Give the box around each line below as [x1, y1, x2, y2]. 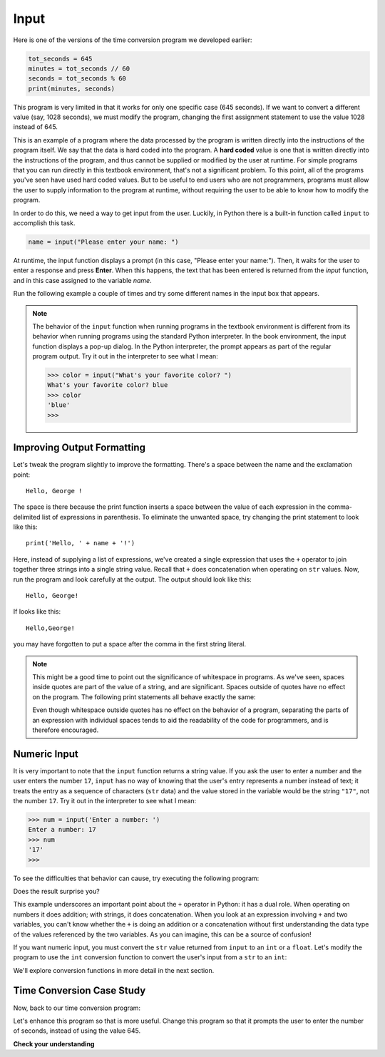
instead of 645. [13, 123, 58, 131]
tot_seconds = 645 [28, 54, 93, 63]
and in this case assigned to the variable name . [13, 276, 153, 284]
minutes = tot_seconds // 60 [28, 64, 130, 73]
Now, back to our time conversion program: [13, 1004, 141, 1012]
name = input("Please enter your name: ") [28, 237, 179, 246]
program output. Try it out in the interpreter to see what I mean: [32, 352, 219, 361]
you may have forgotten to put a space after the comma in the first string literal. [13, 640, 247, 649]
